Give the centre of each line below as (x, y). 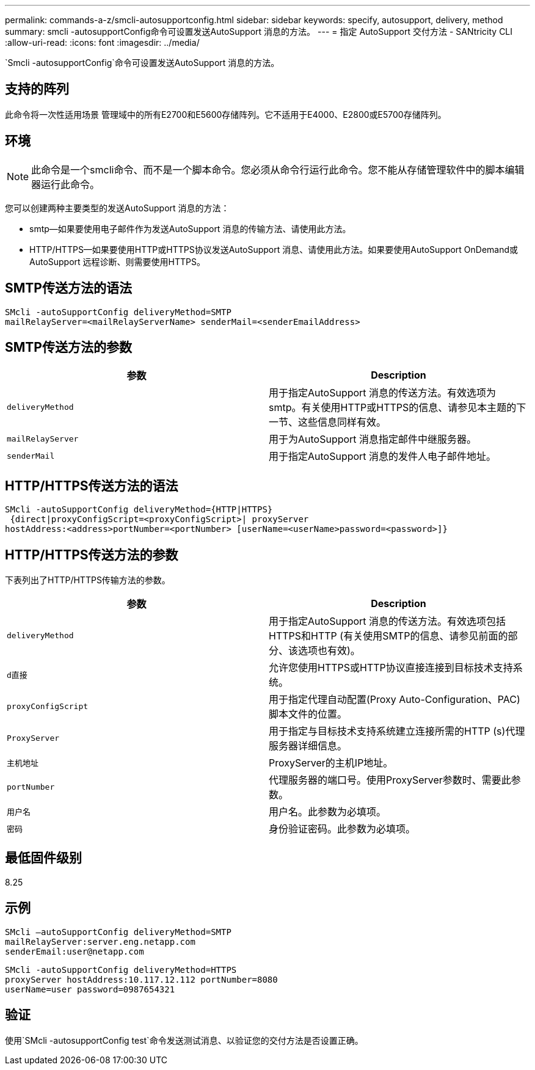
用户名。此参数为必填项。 (328, 812)
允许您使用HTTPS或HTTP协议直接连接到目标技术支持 (391, 668)
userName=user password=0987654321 (90, 989)
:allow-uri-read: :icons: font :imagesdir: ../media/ (102, 42)
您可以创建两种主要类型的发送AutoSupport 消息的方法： (117, 208)
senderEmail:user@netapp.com (75, 951)
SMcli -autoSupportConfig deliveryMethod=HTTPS (121, 970)
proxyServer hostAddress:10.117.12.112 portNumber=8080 (141, 979)
